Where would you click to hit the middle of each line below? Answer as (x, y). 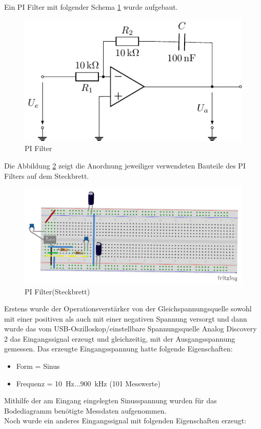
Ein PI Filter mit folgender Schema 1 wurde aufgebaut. (91, 7)
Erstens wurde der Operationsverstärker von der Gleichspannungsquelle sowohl (128, 309)
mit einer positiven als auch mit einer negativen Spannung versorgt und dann (126, 318)
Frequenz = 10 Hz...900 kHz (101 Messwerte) (88, 383)
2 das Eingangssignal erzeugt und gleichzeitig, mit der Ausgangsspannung (120, 338)
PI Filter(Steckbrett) (57, 291)
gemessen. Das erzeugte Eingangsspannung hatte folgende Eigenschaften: (118, 349)
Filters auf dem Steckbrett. (47, 175)
